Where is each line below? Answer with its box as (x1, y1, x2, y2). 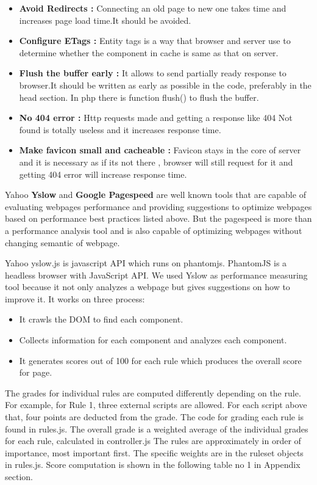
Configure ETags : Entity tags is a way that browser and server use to (19, 34, 291, 47)
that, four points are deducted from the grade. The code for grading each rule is (5, 410, 304, 423)
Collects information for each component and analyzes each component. (19, 334, 287, 346)
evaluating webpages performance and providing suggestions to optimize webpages (5, 200, 312, 213)
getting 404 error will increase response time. (19, 167, 187, 180)
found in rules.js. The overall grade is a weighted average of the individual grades (5, 422, 308, 435)
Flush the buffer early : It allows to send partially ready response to (19, 67, 287, 79)
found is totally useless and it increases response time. (19, 123, 221, 136)
